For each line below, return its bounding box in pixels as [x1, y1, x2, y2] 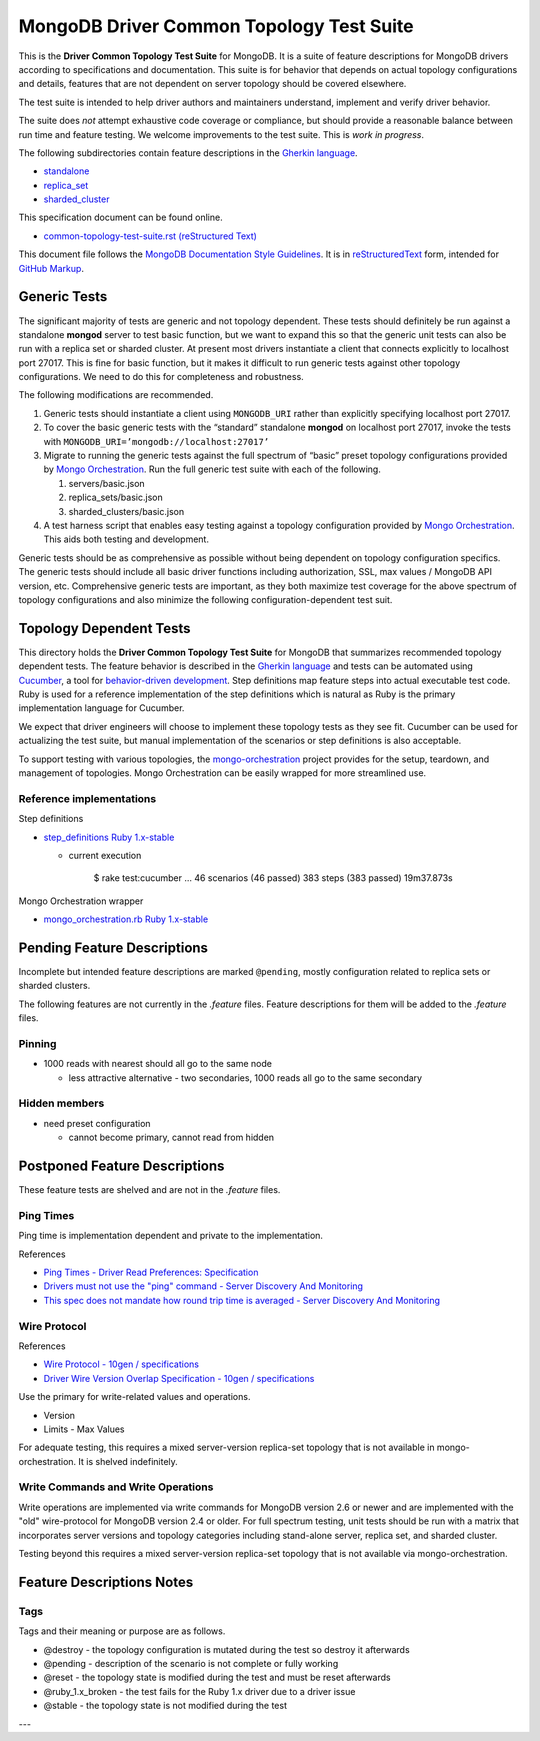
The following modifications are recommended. [18, 389, 214, 401]
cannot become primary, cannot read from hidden [68, 1131, 275, 1144]
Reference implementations [18, 791, 157, 805]
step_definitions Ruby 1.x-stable [43, 831, 175, 843]
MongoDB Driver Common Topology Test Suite [18, 15, 414, 37]
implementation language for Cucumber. [18, 702, 185, 714]
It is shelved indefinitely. [78, 1455, 179, 1467]
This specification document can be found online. [18, 211, 224, 224]
